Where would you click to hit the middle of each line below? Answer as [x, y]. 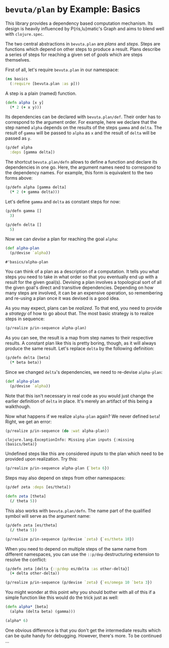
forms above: [19, 178]
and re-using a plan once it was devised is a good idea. [63, 298]
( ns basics [17, 79]
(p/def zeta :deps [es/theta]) [38, 487]
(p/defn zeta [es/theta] [31, 525]
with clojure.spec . [24, 34]
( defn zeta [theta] [26, 496]
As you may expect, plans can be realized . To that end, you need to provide [84, 308]
